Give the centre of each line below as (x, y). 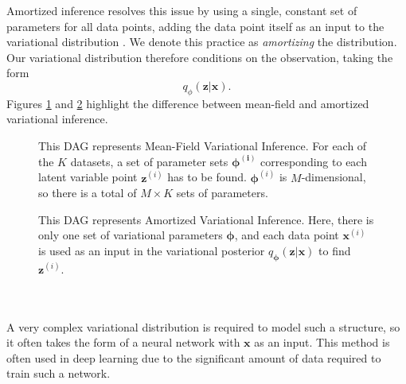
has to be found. (207, 177)
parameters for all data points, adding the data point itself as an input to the (195, 26)
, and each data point (287, 235)
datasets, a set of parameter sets (149, 161)
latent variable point (88, 177)
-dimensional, (334, 177)
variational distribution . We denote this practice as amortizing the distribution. (202, 42)
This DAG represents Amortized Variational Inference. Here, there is (206, 219)
